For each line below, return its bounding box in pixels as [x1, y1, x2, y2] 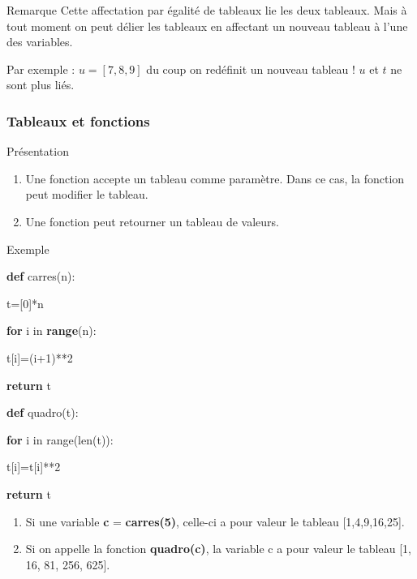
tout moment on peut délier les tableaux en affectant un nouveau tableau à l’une [6, 17, 408, 34]
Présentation [6, 143, 69, 160]
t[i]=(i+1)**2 [6, 349, 73, 366]
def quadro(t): [6, 404, 79, 421]
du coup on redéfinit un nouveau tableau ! [146, 60, 355, 77]
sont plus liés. [6, 76, 75, 93]
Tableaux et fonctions [6, 110, 150, 131]
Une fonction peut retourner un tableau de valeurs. [25, 212, 279, 229]
